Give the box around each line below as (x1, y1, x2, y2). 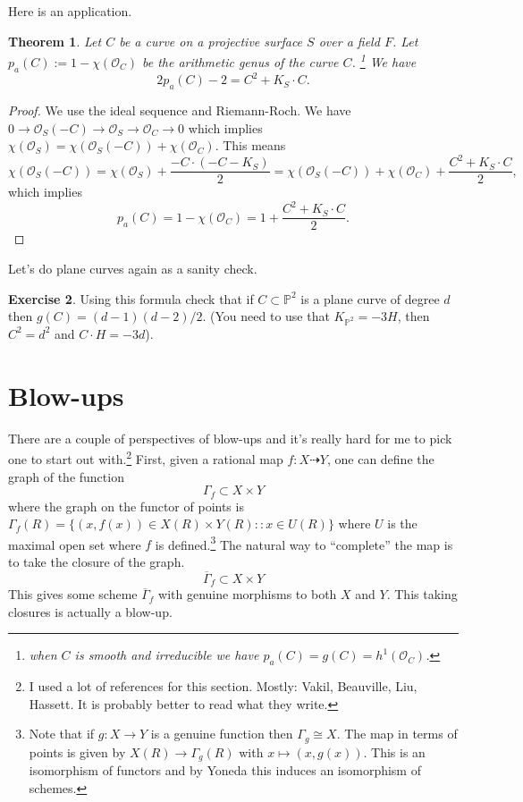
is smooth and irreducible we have (74, 646, 259, 664)
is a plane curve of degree (300, 289, 440, 308)
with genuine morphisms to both (158, 585, 337, 604)
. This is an (363, 742, 426, 761)
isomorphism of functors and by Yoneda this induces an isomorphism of (29, 761, 421, 780)
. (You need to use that (202, 307, 330, 325)
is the (387, 514, 418, 533)
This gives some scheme (8, 585, 138, 604)
